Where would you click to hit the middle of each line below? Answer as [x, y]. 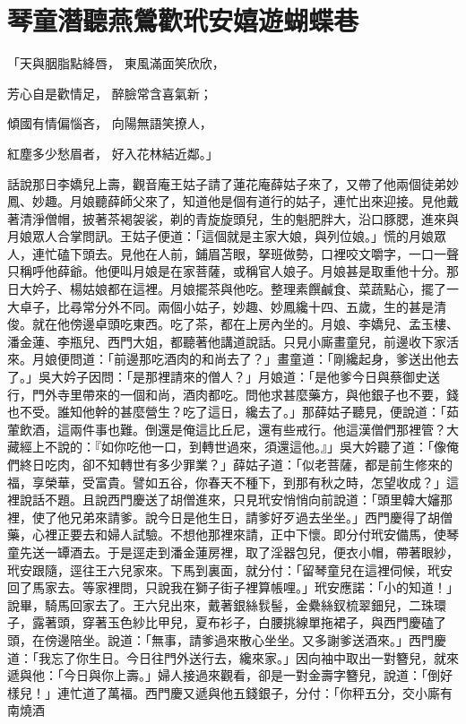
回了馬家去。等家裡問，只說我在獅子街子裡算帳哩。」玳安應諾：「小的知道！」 [233, 587]
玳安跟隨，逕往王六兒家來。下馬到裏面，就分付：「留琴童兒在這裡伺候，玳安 [230, 569]
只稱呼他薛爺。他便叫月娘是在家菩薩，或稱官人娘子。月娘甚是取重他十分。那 [233, 271]
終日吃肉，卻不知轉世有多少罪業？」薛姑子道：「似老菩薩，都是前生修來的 [236, 464]
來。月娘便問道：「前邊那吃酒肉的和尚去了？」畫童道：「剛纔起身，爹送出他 [227, 359]
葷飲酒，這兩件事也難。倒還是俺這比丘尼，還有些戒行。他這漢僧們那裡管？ [227, 429]
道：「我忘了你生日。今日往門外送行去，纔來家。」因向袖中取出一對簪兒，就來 [233, 657]
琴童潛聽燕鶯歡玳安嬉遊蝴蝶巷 [183, 20]
